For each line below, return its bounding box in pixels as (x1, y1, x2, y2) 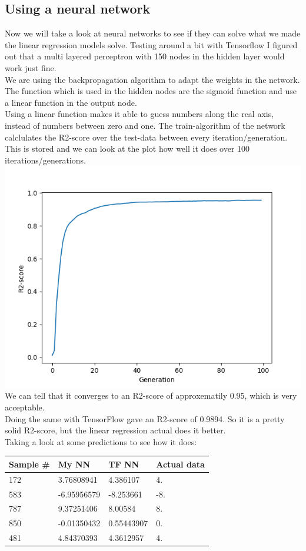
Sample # (9, 458, 50, 470)
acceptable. (5, 400, 45, 413)
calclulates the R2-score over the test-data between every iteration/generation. (5, 131, 288, 143)
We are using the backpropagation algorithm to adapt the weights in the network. (5, 73, 300, 85)
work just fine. (5, 61, 56, 74)
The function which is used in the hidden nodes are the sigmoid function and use (5, 85, 297, 97)
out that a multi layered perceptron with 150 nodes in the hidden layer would (5, 50, 285, 62)
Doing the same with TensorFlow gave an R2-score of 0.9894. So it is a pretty (5, 412, 285, 425)
